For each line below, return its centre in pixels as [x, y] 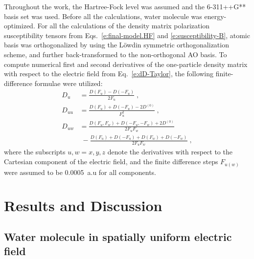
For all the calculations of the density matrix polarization [124, 26]
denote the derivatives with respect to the [170, 152]
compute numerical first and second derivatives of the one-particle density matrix [126, 64]
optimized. [20, 26]
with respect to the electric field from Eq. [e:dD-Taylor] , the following [109, 74]
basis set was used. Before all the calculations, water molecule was [103, 16]
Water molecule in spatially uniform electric [118, 236]
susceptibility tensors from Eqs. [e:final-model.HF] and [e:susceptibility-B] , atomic [127, 35]
